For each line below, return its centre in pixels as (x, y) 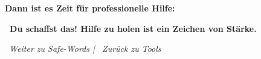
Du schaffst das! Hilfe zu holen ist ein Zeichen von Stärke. (133, 28)
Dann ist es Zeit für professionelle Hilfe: (90, 8)
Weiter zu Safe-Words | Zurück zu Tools (85, 48)
